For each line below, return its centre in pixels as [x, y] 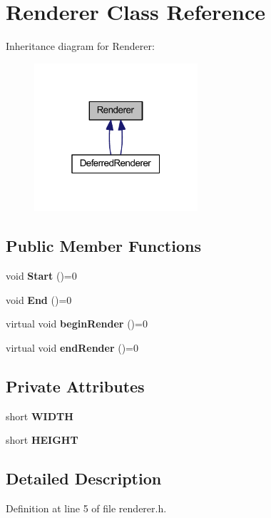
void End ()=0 [39, 299]
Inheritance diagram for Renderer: [80, 46]
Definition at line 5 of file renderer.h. [86, 508]
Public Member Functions [103, 246]
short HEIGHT [42, 440]
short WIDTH [40, 416]
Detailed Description [84, 478]
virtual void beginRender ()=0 [77, 324]
